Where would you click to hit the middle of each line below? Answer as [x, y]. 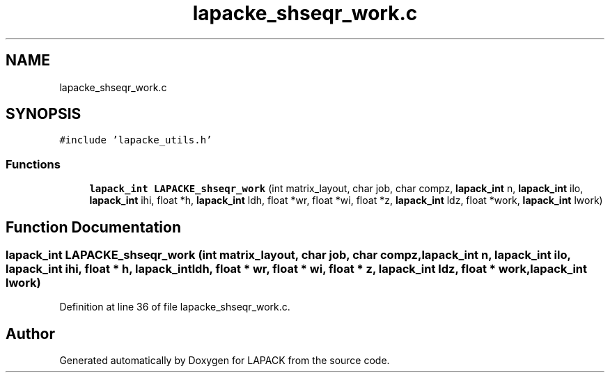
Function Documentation [93, 227]
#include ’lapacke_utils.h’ [136, 140]
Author [30, 333]
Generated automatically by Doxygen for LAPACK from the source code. [225, 361]
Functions [33, 164]
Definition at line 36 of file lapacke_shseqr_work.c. [175, 307]
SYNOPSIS [44, 114]
